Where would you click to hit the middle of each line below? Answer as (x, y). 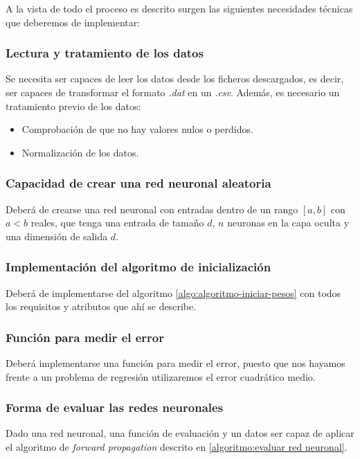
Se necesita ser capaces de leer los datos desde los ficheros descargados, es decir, (175, 79)
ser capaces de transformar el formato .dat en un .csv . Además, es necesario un (173, 92)
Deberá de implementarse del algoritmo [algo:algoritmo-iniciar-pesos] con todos (173, 292)
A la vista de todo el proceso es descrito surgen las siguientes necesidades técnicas (179, 8)
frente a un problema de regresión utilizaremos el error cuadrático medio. (161, 376)
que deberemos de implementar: (73, 22)
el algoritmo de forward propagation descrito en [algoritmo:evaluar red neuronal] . (177, 447)
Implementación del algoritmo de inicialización (138, 267)
